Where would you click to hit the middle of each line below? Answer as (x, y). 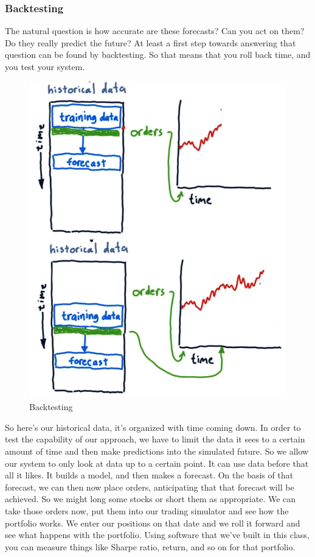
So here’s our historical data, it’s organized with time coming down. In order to (153, 427)
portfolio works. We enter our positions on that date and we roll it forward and (153, 523)
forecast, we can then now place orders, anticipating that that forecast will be (150, 487)
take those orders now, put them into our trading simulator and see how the (147, 510)
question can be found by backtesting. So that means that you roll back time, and (158, 55)
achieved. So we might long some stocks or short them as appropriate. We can (151, 499)
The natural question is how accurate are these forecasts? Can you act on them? (155, 31)
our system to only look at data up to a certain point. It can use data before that (157, 463)
